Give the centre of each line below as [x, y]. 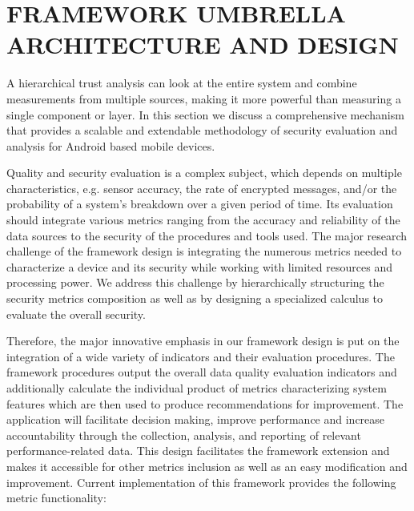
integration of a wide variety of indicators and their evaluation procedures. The [201, 356]
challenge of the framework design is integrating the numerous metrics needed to [204, 251]
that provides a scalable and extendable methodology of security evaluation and [202, 130]
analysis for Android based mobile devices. [111, 145]
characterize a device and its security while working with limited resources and [199, 266]
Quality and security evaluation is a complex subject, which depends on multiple [204, 173]
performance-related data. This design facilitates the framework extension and [198, 451]
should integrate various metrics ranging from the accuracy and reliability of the [203, 220]
